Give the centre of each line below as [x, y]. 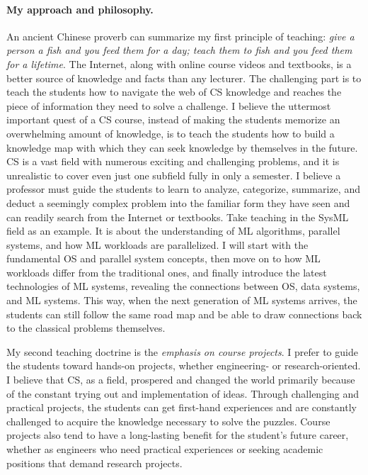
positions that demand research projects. [94, 463]
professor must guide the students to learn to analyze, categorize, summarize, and [183, 189]
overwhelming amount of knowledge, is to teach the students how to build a [171, 133]
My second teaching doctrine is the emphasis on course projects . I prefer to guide [182, 351]
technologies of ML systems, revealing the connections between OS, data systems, [183, 286]
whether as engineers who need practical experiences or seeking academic [165, 449]
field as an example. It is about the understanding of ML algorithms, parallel [173, 231]
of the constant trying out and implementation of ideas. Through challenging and [183, 393]
